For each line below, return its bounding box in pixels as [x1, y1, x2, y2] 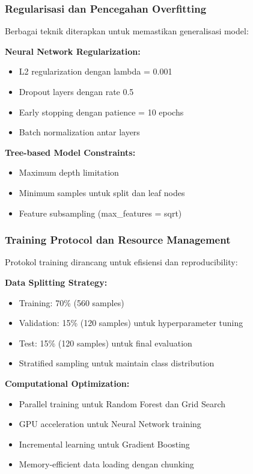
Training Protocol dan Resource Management [5, 232, 231, 247]
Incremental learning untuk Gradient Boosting [19, 437, 190, 450]
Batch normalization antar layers [19, 126, 140, 138]
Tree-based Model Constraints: [5, 146, 136, 158]
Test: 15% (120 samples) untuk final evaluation [19, 336, 192, 349]
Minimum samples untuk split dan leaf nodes [19, 186, 185, 199]
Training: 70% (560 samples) [19, 296, 124, 309]
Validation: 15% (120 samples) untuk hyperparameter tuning [19, 316, 243, 329]
